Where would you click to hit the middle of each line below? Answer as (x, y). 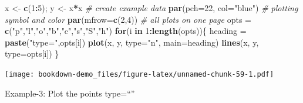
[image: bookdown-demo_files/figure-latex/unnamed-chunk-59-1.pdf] (139, 74)
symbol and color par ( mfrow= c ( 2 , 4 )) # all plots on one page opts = (128, 19)
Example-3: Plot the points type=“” (70, 93)
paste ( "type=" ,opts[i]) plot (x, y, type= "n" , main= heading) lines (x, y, (132, 42)
